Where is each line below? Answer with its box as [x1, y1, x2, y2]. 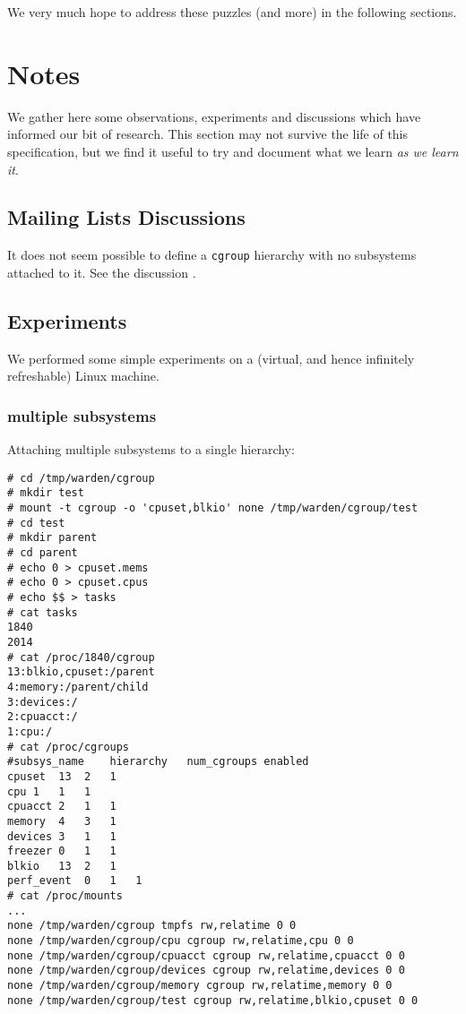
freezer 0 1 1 [7, 845, 116, 858]
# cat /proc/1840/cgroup [7, 650, 155, 664]
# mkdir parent [7, 531, 98, 545]
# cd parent [7, 546, 78, 560]
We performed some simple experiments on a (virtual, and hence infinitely [7, 348, 415, 367]
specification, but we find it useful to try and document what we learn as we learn [7, 142, 459, 160]
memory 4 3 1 [7, 814, 116, 828]
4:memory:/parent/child [7, 680, 149, 693]
